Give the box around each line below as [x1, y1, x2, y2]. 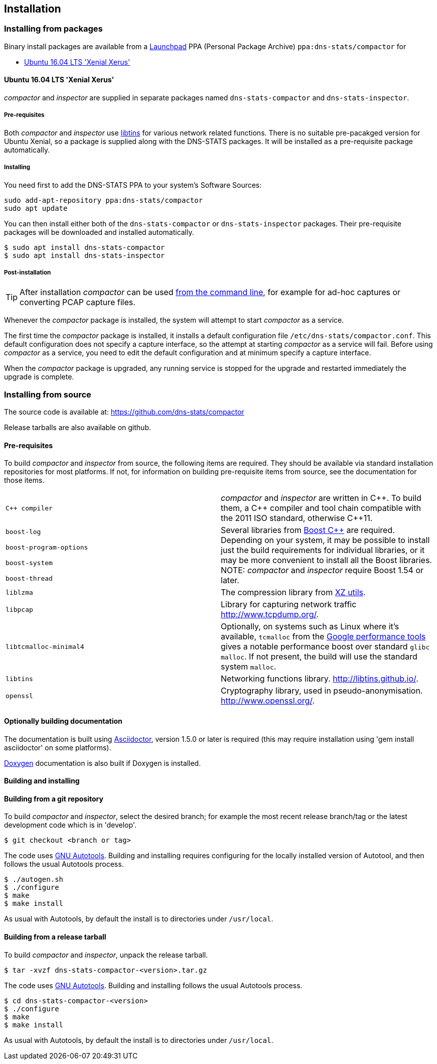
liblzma [6, 588, 33, 596]
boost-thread [6, 575, 53, 583]
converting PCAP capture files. [20, 297, 135, 308]
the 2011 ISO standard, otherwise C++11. [221, 513, 373, 523]
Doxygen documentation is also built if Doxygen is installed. [4, 758, 201, 767]
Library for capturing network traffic [221, 599, 357, 610]
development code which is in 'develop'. [4, 821, 136, 830]
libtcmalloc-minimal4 [6, 642, 84, 650]
